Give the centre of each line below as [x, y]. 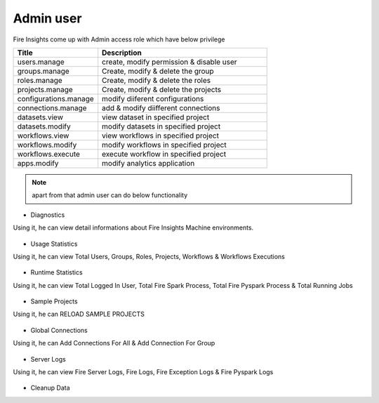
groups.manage [43, 71]
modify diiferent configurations [153, 98]
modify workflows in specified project [165, 145]
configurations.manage [55, 98]
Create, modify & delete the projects [161, 89]
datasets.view [40, 117]
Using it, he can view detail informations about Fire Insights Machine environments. [133, 227]
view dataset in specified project [156, 117]
